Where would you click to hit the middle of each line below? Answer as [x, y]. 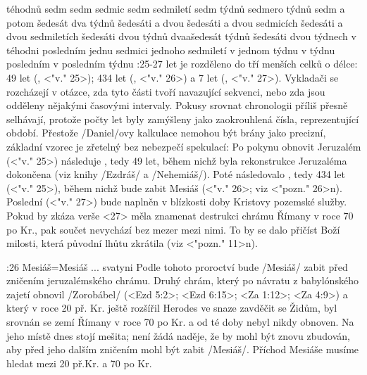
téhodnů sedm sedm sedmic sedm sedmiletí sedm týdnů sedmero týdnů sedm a [176, 8]
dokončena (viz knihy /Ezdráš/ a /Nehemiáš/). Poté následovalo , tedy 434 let [176, 174]
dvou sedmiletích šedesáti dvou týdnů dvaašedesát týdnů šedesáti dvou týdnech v [181, 36]
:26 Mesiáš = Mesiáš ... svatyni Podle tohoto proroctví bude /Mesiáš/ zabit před [177, 266]
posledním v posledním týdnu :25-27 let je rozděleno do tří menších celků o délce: [182, 64]
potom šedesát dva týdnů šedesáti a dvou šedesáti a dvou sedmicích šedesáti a [175, 22]
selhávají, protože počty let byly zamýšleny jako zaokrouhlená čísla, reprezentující [183, 119]
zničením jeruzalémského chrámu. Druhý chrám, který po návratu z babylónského [182, 280]
